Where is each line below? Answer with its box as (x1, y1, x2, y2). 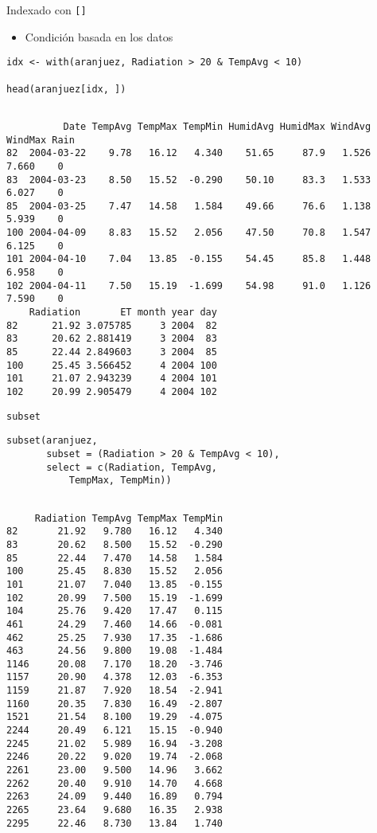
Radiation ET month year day (29, 307, 217, 319)
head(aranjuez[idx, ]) (6, 83, 126, 95)
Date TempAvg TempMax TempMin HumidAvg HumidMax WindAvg (63, 120, 371, 132)
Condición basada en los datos (25, 28, 173, 45)
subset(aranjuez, (6, 435, 98, 447)
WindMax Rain (6, 134, 75, 146)
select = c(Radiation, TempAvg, (46, 461, 217, 473)
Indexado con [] (6, 2, 87, 18)
